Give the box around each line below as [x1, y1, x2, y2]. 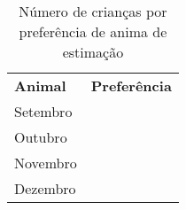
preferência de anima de [19, 20, 167, 42]
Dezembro [14, 177, 76, 198]
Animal [14, 74, 66, 96]
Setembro [14, 100, 73, 121]
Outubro [14, 126, 67, 147]
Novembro [14, 152, 77, 173]
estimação [62, 41, 124, 62]
